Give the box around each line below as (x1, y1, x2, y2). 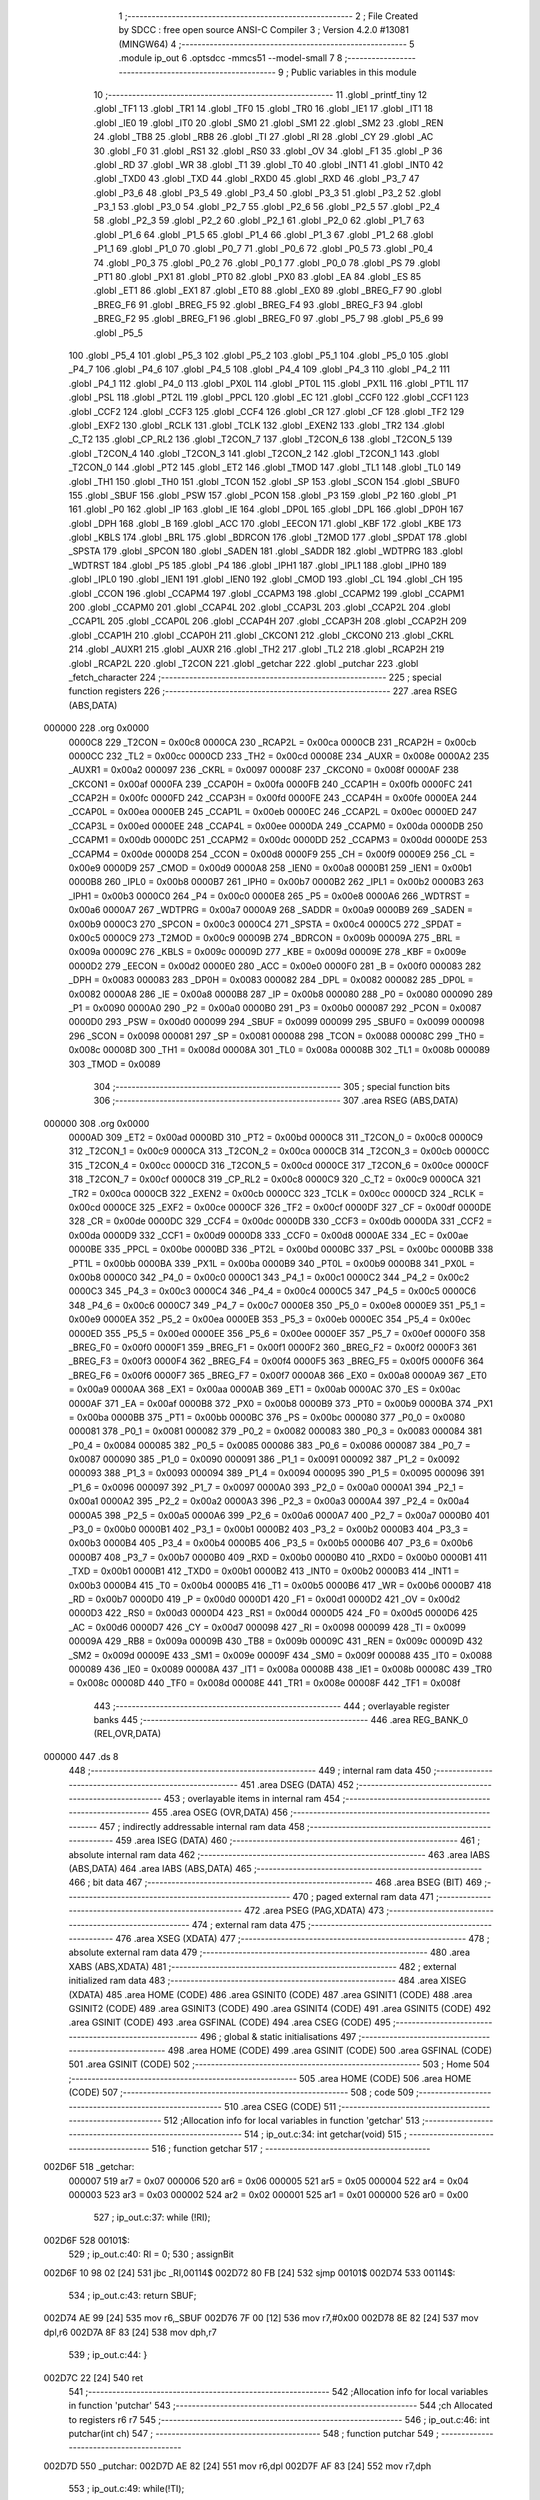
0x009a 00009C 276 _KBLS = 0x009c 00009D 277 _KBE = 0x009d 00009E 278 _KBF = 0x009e (68, 946, 467, 958)
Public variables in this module (290, 66, 417, 78)
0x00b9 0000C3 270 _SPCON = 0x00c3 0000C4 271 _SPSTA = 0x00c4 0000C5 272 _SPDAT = (68, 918, 463, 930)
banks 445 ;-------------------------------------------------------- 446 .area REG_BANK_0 (93, 1714, 469, 1726)
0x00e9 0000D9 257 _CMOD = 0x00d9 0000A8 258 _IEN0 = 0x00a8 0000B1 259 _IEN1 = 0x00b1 (68, 862, 472, 874)
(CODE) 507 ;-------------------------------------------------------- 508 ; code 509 (68, 2086, 414, 2099)
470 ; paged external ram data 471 (292, 1890, 434, 1902)
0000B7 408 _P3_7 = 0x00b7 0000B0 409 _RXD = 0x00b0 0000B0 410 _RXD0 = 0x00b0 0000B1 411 (68, 1551, 487, 1563)
